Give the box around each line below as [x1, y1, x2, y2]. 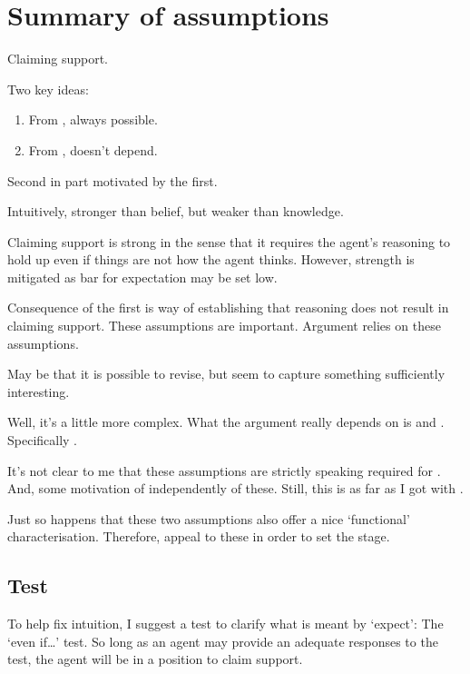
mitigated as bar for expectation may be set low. [7, 267, 278, 286]
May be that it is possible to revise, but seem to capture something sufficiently [7, 364, 446, 383]
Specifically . [7, 431, 78, 450]
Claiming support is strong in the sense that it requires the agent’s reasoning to [7, 232, 451, 251]
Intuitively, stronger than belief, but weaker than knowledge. [7, 202, 344, 221]
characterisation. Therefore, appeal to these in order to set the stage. [7, 527, 390, 546]
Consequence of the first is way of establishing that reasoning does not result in [7, 298, 449, 317]
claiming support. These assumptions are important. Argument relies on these [7, 316, 441, 335]
